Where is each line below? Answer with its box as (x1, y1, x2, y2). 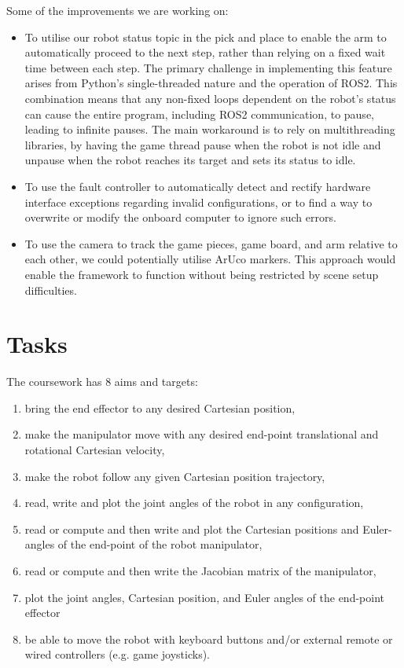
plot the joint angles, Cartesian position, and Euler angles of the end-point (24, 589, 384, 605)
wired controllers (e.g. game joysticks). (24, 646, 211, 662)
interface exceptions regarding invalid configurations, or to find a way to (24, 193, 373, 210)
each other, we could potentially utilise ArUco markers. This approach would (24, 251, 396, 267)
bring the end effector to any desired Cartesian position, (24, 399, 296, 416)
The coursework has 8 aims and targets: (6, 373, 198, 390)
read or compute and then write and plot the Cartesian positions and (24, 520, 359, 537)
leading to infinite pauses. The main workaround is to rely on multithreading (24, 121, 395, 138)
